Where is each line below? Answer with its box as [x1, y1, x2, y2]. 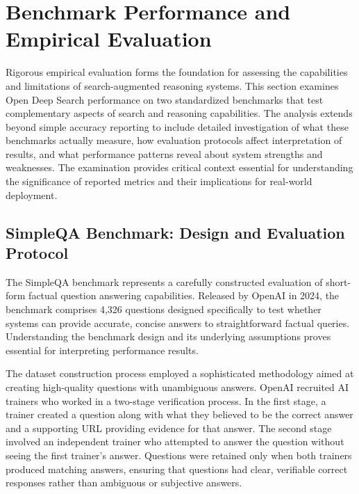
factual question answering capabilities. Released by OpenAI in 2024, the [28, 288, 340, 303]
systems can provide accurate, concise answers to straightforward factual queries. [6, 315, 350, 330]
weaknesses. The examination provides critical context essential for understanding [6, 160, 353, 175]
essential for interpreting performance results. [6, 342, 199, 357]
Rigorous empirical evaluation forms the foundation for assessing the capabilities [6, 65, 348, 79]
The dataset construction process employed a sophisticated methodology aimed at [6, 366, 354, 381]
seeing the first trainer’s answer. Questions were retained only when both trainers [6, 447, 352, 462]
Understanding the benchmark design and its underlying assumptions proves [6, 329, 331, 344]
